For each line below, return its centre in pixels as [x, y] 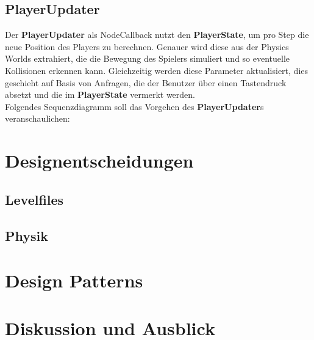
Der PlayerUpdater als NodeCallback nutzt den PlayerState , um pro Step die [157, 35]
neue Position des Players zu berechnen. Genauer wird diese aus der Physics [147, 46]
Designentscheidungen [99, 161]
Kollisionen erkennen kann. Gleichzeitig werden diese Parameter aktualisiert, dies [157, 70]
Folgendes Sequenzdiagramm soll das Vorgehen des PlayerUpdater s [134, 106]
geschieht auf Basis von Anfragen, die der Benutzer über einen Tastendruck [146, 82]
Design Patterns [74, 280]
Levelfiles [34, 199]
